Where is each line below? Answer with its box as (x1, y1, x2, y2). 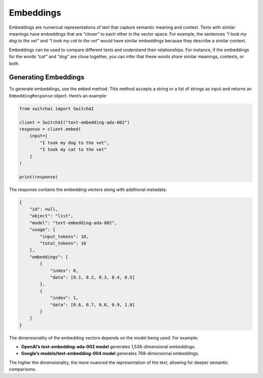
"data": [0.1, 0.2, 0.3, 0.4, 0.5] (50, 274, 135, 280)
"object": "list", (29, 213, 74, 219)
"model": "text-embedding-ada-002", (29, 220, 117, 226)
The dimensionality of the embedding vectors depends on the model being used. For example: (9, 335, 199, 340)
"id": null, (29, 207, 58, 212)
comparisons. (9, 366, 37, 372)
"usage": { (29, 227, 56, 232)
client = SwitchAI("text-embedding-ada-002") (19, 119, 130, 125)
